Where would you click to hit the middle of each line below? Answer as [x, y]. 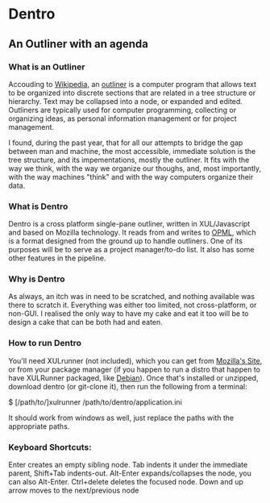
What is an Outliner [47, 67]
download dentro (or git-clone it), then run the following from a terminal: [128, 386]
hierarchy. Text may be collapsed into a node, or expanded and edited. [126, 101]
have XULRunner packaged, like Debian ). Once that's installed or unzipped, [133, 378]
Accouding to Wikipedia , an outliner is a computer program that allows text [132, 84]
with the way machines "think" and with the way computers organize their [131, 177]
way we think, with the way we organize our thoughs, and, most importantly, [135, 168]
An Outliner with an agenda [79, 44]
